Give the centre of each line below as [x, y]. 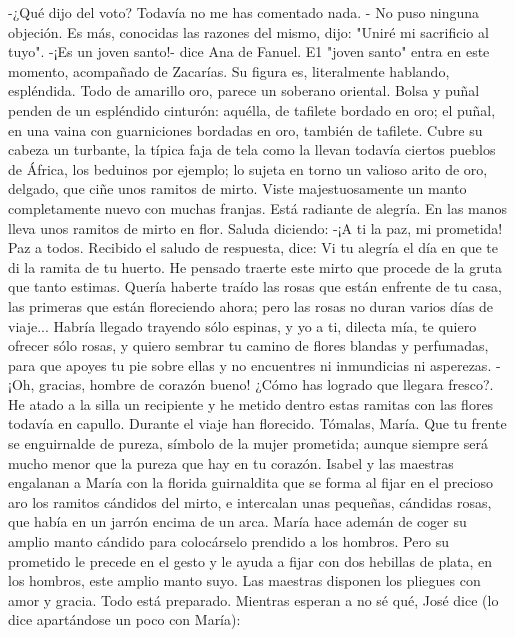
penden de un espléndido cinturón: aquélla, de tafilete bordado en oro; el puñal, [252, 109]
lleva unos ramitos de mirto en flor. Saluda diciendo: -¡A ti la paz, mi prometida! [255, 227]
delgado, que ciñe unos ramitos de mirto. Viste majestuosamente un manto [237, 188]
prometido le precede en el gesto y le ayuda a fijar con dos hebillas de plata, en [250, 560]
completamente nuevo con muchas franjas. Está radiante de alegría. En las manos [258, 207]
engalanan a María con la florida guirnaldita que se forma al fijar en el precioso [250, 482]
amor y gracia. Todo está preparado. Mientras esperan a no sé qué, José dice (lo [253, 599]
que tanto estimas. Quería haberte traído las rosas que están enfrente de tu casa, [255, 286]
